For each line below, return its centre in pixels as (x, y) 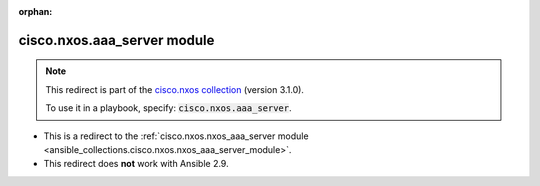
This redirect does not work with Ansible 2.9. (136, 164)
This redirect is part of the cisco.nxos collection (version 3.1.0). (175, 89)
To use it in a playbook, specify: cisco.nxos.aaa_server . (168, 108)
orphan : (35, 11)
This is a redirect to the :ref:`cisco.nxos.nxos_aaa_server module (176, 136)
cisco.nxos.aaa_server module (116, 40)
